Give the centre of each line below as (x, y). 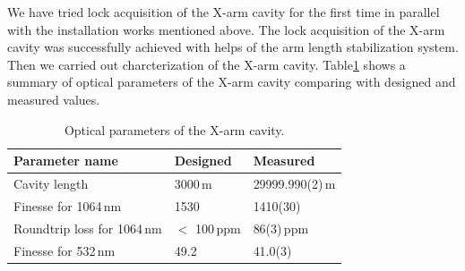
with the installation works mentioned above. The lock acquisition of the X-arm (226, 29)
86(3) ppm (281, 228)
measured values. (54, 99)
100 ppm (218, 228)
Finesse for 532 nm (65, 250)
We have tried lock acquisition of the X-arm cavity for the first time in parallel (224, 12)
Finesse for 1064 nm (68, 205)
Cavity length (51, 183)
